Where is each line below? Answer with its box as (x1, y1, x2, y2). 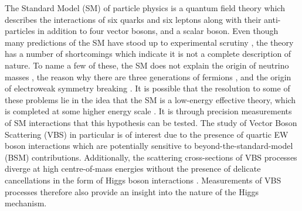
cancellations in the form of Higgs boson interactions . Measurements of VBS (5, 173, 281, 186)
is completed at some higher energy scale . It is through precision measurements (5, 105, 292, 117)
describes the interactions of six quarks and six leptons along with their (5, 13, 262, 25)
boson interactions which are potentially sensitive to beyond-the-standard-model (5, 139, 293, 152)
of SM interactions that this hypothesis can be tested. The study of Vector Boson (5, 116, 297, 128)
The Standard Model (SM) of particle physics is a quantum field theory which (5, 2, 285, 13)
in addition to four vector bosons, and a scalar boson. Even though (38, 25, 279, 37)
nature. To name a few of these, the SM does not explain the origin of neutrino (5, 59, 289, 71)
